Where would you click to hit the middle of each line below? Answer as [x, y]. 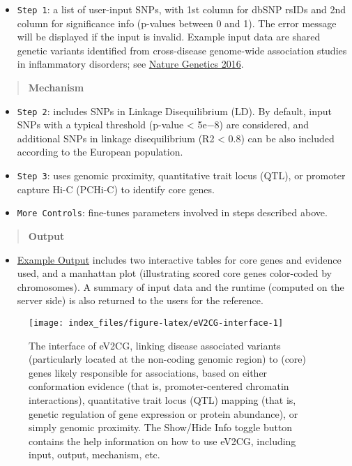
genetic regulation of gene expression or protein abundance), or [163, 413]
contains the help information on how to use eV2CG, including [162, 441]
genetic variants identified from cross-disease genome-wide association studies [182, 50]
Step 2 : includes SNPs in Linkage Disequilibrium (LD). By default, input [175, 111]
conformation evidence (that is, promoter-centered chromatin [159, 386]
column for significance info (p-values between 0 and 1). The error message [177, 23]
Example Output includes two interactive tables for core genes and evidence [179, 259]
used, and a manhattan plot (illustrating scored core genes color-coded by [174, 273]
